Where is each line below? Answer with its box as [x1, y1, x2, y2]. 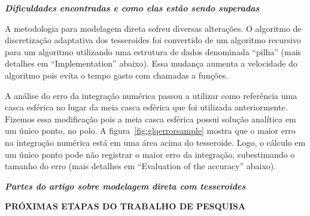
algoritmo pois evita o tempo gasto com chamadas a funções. [5, 68, 228, 81]
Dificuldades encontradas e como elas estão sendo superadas [5, 2, 260, 14]
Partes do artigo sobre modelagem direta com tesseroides [5, 179, 246, 192]
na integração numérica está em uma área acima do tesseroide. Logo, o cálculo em [5, 136, 306, 148]
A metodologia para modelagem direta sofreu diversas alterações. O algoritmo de [5, 22, 302, 34]
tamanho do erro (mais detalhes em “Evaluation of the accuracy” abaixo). [5, 160, 276, 172]
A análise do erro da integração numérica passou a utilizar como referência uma [5, 89, 297, 101]
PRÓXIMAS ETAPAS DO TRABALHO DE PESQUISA [5, 200, 246, 212]
